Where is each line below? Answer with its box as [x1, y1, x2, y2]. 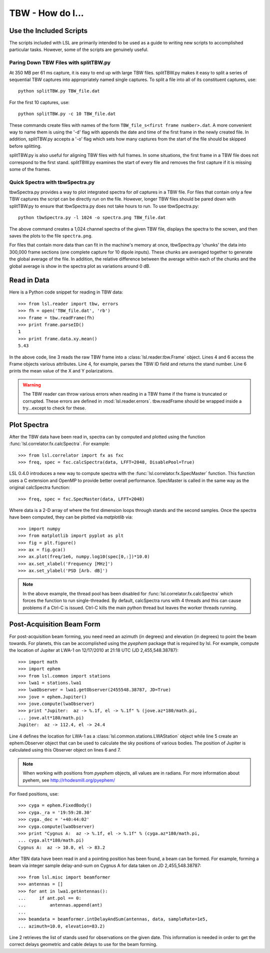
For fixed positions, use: [9, 790, 59, 797]
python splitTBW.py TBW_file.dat [18, 88, 100, 94]
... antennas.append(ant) [18, 902, 102, 908]
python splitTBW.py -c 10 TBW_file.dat [18, 111, 116, 117]
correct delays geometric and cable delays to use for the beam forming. [9, 941, 157, 947]
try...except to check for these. [22, 405, 86, 411]
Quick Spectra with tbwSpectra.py [9, 178, 95, 185]
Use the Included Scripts [9, 26, 87, 35]
